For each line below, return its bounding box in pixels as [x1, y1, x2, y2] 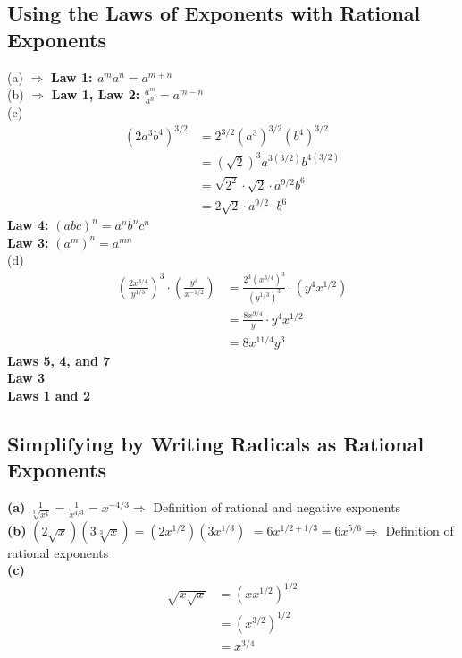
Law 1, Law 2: [51, 85, 140, 104]
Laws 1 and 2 [7, 385, 90, 404]
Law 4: [7, 215, 49, 234]
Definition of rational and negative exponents [153, 498, 401, 517]
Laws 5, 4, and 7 [7, 350, 111, 369]
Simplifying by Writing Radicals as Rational [7, 429, 424, 457]
